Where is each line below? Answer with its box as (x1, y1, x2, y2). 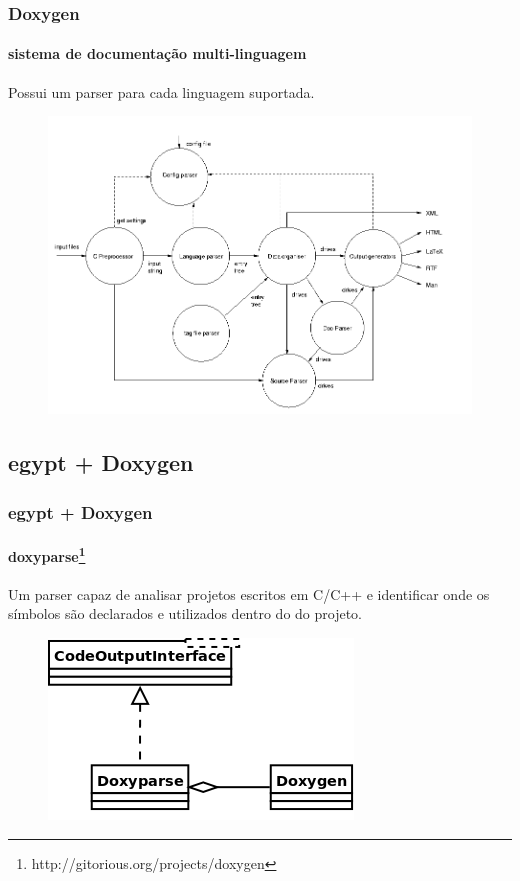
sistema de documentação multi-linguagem (8, 43, 307, 64)
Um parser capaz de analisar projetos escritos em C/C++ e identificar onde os (8, 583, 490, 604)
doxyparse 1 (8, 543, 86, 566)
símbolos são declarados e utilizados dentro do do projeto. (8, 603, 363, 624)
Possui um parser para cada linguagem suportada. (8, 81, 315, 102)
